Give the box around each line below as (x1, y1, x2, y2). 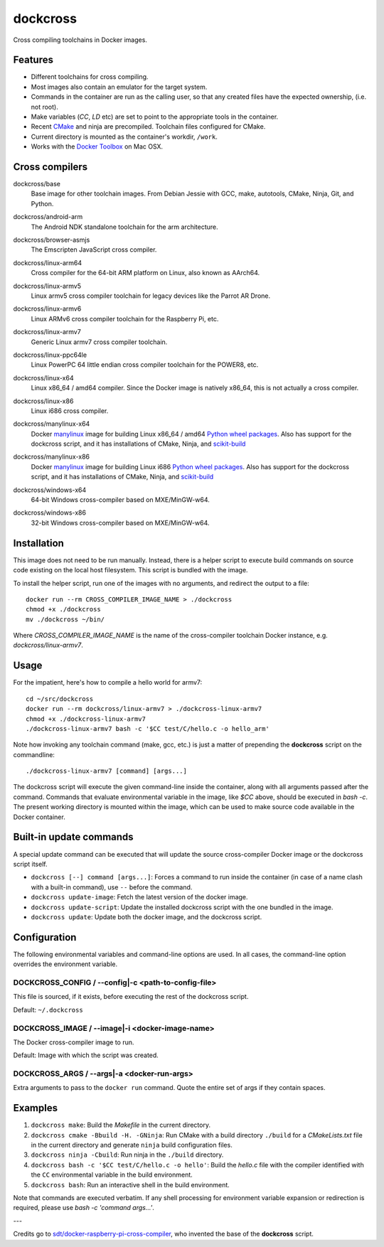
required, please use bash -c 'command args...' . (13, 1204, 154, 1212)
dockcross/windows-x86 (13, 508, 87, 517)
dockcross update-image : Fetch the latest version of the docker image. (31, 893, 248, 901)
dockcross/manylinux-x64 (13, 419, 90, 428)
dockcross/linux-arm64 (13, 258, 82, 267)
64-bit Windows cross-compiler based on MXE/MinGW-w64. (31, 496, 210, 504)
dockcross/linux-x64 (13, 373, 74, 382)
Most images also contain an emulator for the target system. (31, 82, 208, 91)
